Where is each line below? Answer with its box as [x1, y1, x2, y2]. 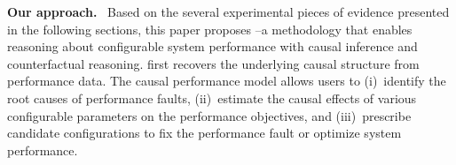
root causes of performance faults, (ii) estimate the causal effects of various [7, 88, 417, 107]
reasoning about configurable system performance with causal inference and [7, 37, 418, 56]
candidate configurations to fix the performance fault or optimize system [7, 124, 402, 142]
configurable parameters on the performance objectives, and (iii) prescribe [7, 106, 412, 124]
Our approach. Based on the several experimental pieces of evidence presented [7, 3, 450, 20]
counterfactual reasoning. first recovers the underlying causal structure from [7, 54, 420, 72]
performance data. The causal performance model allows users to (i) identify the [7, 71, 446, 90]
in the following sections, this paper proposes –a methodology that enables [7, 19, 413, 38]
